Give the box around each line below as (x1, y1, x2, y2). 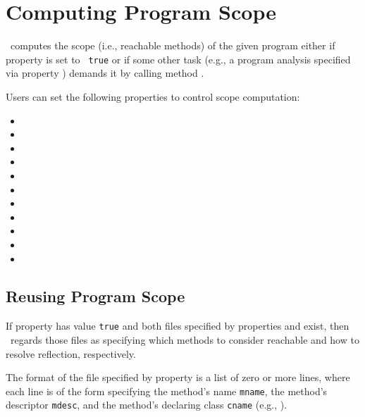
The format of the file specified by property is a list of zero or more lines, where (6, 370, 350, 385)
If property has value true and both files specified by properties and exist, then (6, 318, 349, 333)
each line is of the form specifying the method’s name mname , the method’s (6, 383, 328, 398)
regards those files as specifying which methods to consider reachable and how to (10, 332, 359, 347)
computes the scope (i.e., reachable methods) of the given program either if (10, 38, 335, 53)
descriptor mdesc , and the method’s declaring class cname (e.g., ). (6, 397, 287, 412)
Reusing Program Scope (6, 285, 185, 307)
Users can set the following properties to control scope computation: (6, 89, 300, 104)
